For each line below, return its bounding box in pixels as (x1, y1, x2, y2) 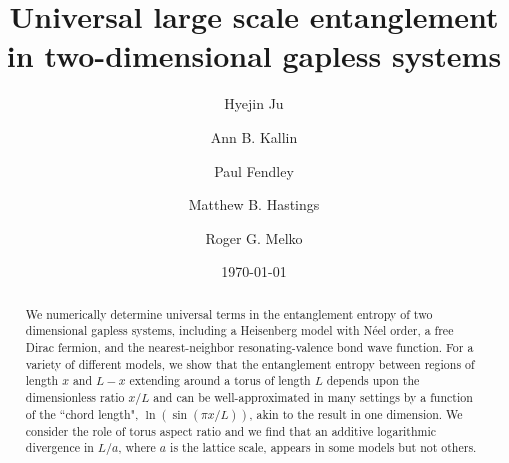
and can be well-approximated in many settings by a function (153, 388, 473, 405)
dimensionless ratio (25, 388, 125, 405)
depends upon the (326, 372, 420, 389)
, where (118, 439, 156, 456)
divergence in (25, 439, 94, 456)
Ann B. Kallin (210, 126, 298, 147)
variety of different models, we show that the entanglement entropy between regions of (25, 355, 475, 372)
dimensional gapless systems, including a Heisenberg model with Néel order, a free (25, 322, 454, 339)
